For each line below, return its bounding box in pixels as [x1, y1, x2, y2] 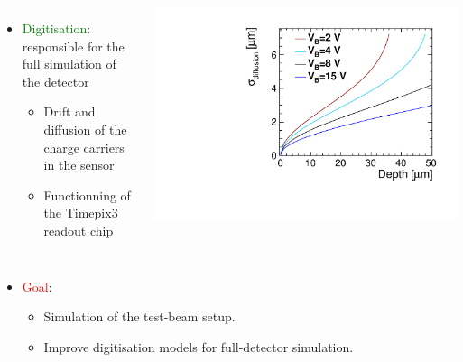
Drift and [43, 102, 96, 121]
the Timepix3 [43, 203, 118, 222]
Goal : [22, 276, 52, 295]
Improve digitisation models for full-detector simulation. [43, 337, 354, 356]
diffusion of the [43, 119, 127, 138]
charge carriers [43, 137, 125, 156]
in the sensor [43, 155, 115, 174]
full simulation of [22, 54, 116, 73]
